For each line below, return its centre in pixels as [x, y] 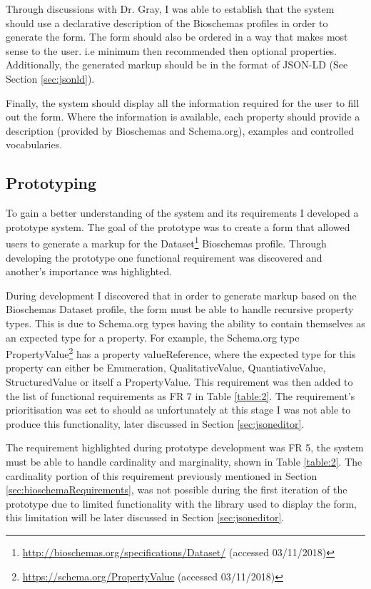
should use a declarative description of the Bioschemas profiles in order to [167, 22]
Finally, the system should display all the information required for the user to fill [183, 102]
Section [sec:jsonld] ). [50, 78]
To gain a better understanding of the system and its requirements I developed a [182, 213]
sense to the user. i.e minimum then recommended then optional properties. [172, 50]
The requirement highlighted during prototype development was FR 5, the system [185, 447]
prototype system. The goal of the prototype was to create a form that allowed [178, 226]
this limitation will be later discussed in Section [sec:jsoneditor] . [145, 517]
